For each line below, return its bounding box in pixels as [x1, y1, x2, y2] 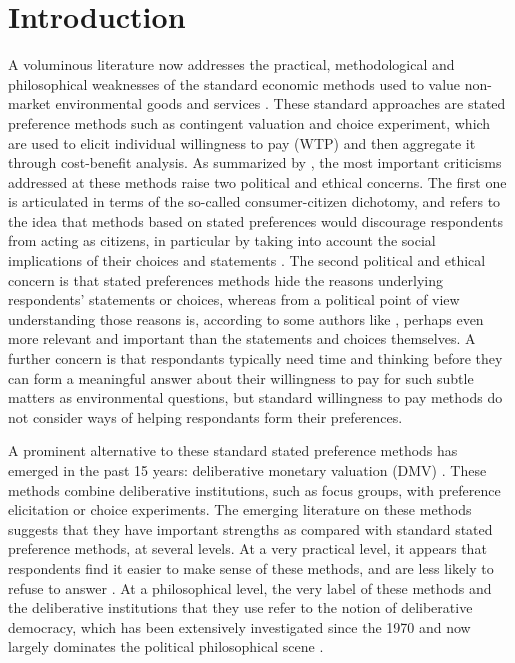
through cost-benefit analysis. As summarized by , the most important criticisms [8, 152, 502, 173]
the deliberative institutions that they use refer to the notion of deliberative [8, 597, 473, 618]
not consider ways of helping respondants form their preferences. [8, 406, 403, 427]
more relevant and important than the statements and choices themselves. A [8, 328, 476, 349]
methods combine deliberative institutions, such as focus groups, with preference [8, 479, 501, 500]
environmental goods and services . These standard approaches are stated [55, 93, 506, 114]
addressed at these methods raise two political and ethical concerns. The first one [8, 171, 507, 192]
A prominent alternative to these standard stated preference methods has [8, 440, 458, 461]
